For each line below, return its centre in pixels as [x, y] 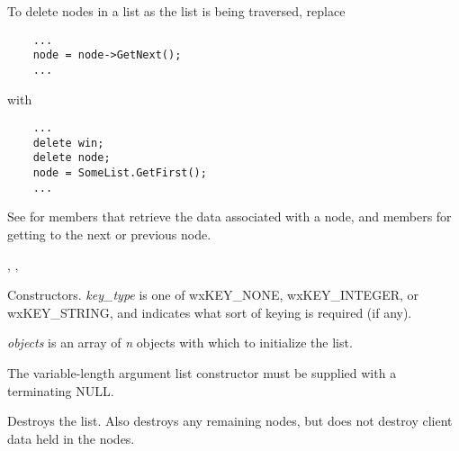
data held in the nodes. [71, 438]
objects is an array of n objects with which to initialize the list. [180, 343]
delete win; [68, 143]
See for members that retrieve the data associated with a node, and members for [229, 216]
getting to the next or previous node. [109, 235]
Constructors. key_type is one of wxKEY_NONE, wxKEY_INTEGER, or [213, 295]
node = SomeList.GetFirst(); [120, 173]
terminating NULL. [61, 390]
